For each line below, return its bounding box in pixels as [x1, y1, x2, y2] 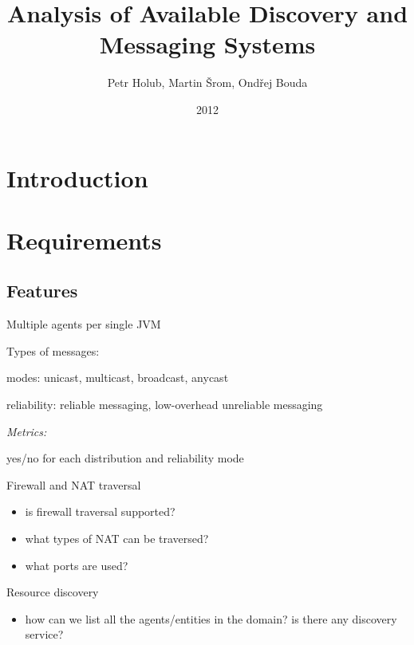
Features [6, 278, 78, 303]
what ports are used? [25, 557, 128, 573]
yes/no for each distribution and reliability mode [6, 450, 244, 466]
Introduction [6, 161, 148, 194]
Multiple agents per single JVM [6, 316, 161, 332]
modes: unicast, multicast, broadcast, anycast [6, 369, 229, 386]
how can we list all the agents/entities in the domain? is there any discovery [25, 610, 397, 627]
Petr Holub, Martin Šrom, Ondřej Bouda [107, 74, 308, 91]
